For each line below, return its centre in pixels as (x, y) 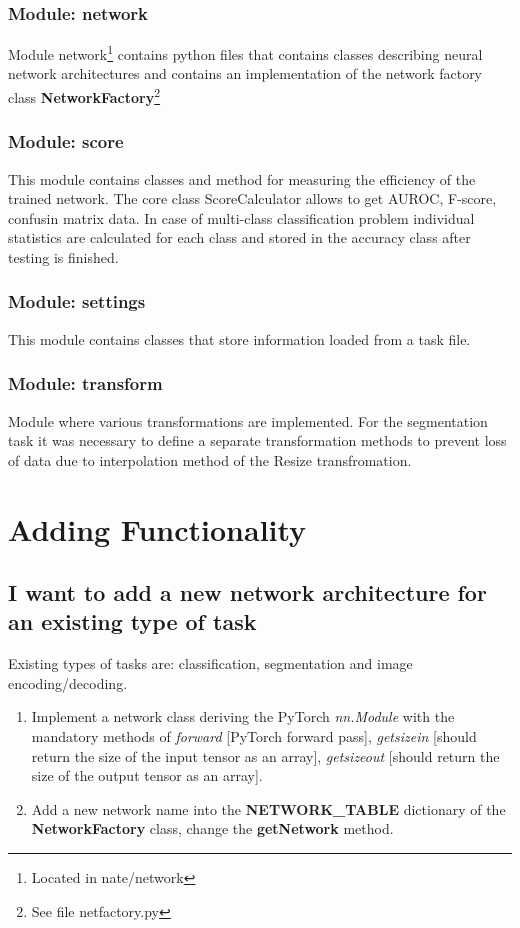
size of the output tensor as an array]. (147, 775)
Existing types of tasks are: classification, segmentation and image (210, 663)
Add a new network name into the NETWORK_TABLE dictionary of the (268, 808)
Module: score (66, 141)
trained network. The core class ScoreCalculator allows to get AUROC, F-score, (252, 198)
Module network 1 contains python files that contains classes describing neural (245, 52)
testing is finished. (63, 256)
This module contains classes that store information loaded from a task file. (239, 338)
